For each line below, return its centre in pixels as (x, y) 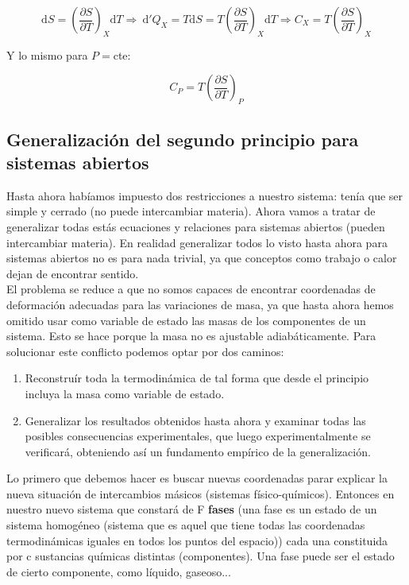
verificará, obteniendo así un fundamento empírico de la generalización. (198, 451)
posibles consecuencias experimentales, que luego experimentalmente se (198, 436)
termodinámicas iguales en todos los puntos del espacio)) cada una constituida (197, 540)
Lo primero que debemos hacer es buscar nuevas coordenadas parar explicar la (197, 478)
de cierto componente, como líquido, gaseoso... (119, 571)
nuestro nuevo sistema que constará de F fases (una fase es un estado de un (192, 509)
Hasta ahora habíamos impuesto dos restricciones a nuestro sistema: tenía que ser (205, 195)
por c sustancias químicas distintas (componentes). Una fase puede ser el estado (201, 556)
